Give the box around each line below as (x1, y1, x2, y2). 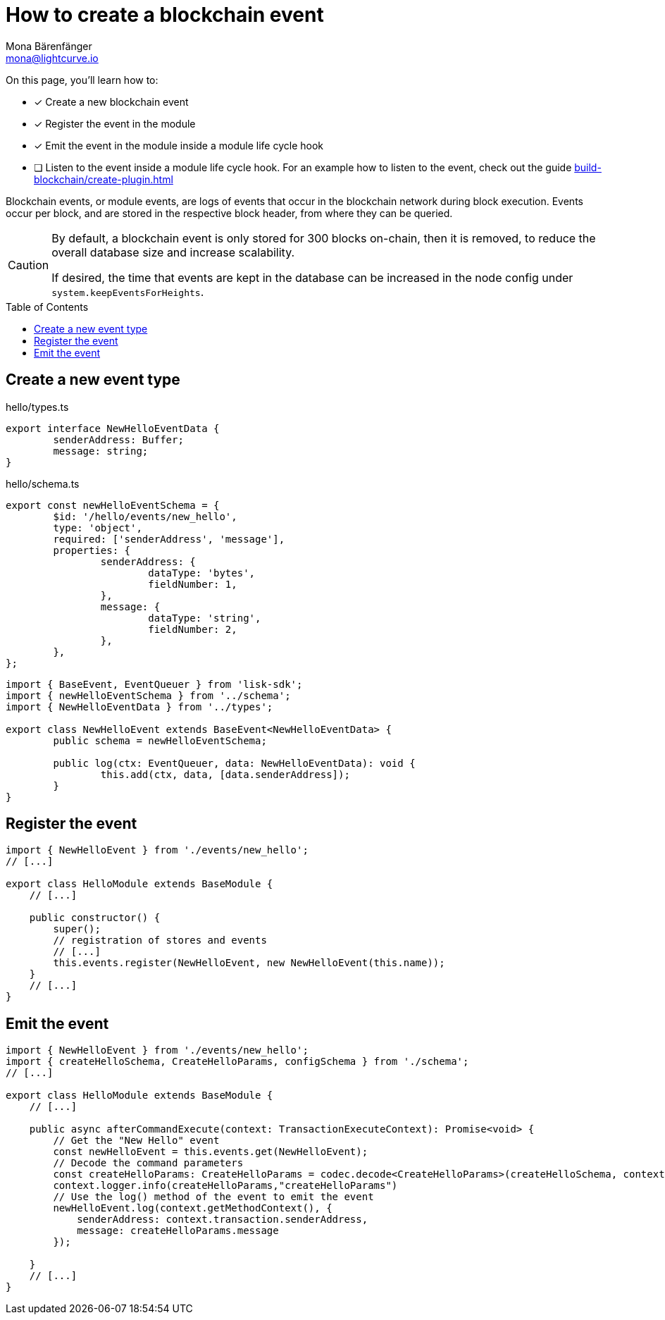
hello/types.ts (6, 400, 69, 413)
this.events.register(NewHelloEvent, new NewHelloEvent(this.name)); (53, 957, 445, 969)
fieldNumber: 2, (148, 623, 237, 635)
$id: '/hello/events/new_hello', (53, 510, 237, 522)
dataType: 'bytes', (148, 567, 256, 579)
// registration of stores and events (53, 935, 267, 946)
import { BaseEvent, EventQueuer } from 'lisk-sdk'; (6, 678, 303, 690)
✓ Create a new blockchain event (34, 95, 189, 108)
